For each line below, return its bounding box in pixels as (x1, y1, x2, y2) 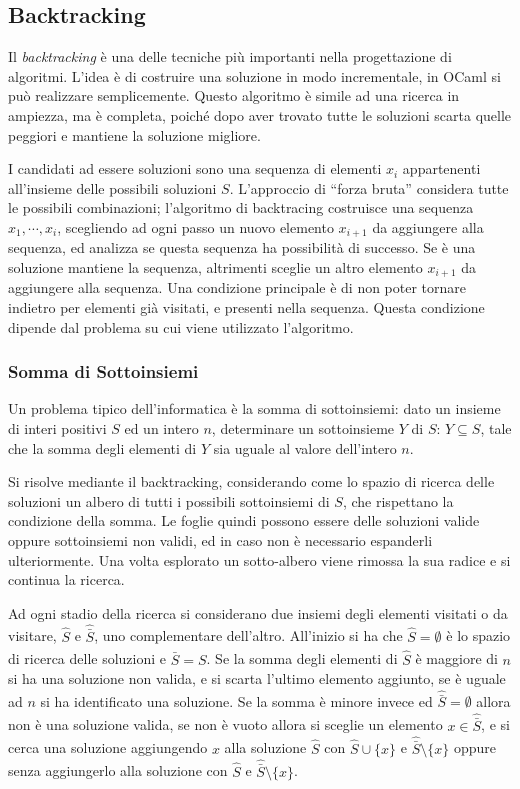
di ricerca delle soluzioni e (8, 648, 167, 669)
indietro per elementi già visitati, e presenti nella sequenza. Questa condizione (8, 297, 485, 318)
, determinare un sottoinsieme (211, 418, 395, 439)
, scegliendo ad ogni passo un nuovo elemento (57, 216, 334, 237)
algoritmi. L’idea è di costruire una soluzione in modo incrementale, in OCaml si (8, 65, 501, 86)
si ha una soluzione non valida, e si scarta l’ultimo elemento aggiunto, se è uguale (8, 668, 506, 689)
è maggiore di (415, 648, 498, 669)
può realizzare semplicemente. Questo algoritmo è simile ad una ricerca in (8, 85, 460, 106)
